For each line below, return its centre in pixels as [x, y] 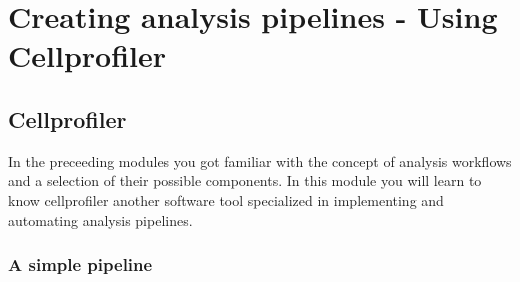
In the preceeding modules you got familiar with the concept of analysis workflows [260, 160]
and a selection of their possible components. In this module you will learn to [245, 180]
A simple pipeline [80, 264]
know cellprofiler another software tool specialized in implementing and [226, 199]
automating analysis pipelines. [100, 219]
